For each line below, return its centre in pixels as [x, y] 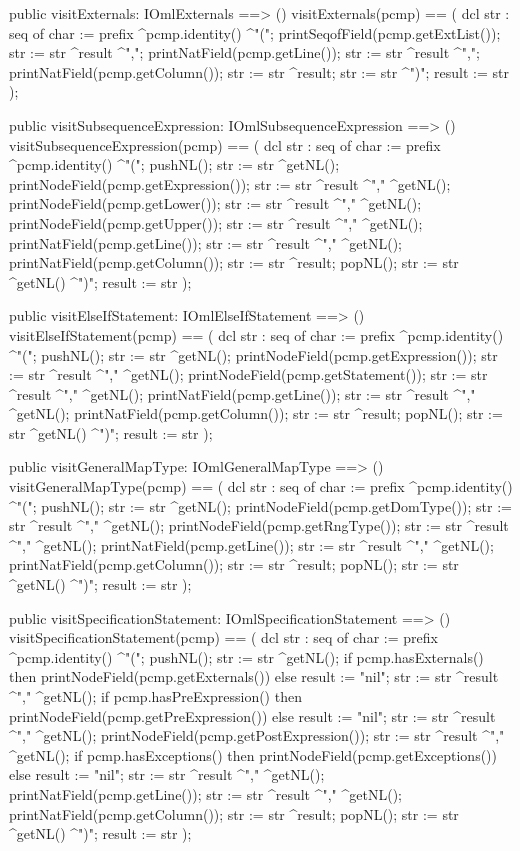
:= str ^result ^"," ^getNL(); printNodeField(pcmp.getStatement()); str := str [248, 374]
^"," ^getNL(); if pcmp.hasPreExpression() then [155, 696]
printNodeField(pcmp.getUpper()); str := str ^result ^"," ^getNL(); [216, 222]
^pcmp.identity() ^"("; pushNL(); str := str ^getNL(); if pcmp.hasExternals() [246, 656]
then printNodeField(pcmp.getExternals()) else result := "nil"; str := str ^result [254, 676]
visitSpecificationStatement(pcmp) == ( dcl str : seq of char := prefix [223, 637]
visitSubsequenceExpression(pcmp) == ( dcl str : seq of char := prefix [225, 144]
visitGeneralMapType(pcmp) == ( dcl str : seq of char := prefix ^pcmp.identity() [261, 486]
